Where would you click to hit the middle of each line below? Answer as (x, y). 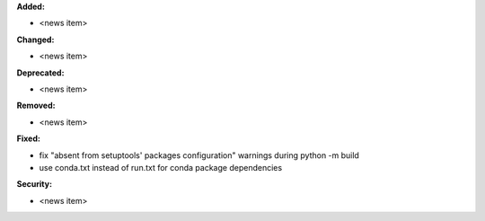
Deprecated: (40, 73)
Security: (35, 184)
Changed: (35, 40)
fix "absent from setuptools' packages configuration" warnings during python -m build (199, 155)
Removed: (36, 106)
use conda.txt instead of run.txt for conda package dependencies (161, 167)
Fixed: (28, 138)
